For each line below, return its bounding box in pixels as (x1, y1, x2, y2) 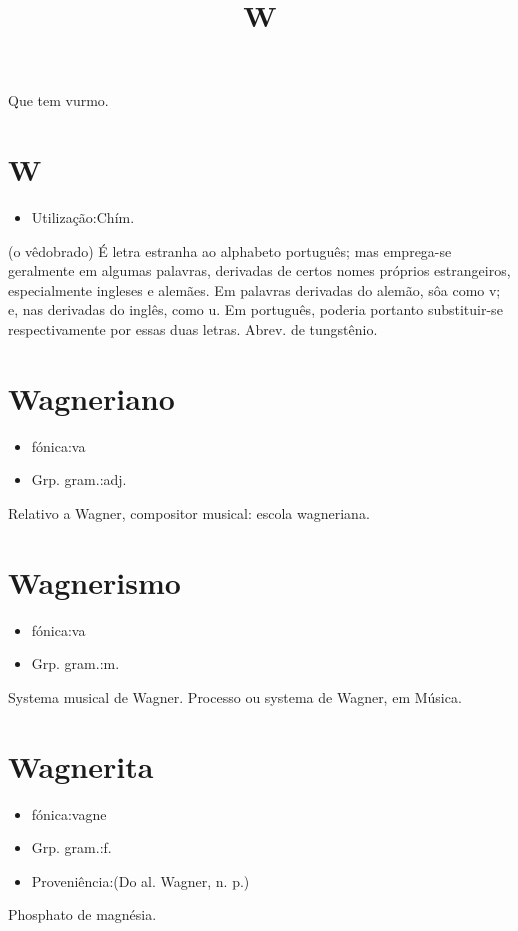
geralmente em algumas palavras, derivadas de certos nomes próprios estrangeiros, (8, 260, 511, 281)
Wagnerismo (8, 561, 181, 602)
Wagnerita (8, 745, 154, 786)
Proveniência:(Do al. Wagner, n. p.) (31, 870, 250, 891)
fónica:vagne (31, 803, 107, 824)
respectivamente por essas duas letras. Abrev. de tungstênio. (8, 319, 378, 340)
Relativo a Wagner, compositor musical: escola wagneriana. (8, 502, 370, 523)
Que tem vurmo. (8, 90, 109, 111)
